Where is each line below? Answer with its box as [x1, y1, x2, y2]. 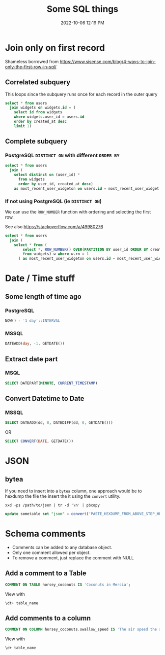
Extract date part [5, 355, 58, 363]
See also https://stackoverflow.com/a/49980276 [5, 223, 103, 230]
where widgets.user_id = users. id [14, 114, 84, 119]
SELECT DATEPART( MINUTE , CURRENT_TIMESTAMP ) [5, 380, 98, 385]
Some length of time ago [5, 292, 82, 301]
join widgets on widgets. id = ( [9, 105, 76, 110]
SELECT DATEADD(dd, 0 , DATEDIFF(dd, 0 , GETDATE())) [5, 420, 113, 425]
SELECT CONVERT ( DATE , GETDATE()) [5, 439, 74, 444]
